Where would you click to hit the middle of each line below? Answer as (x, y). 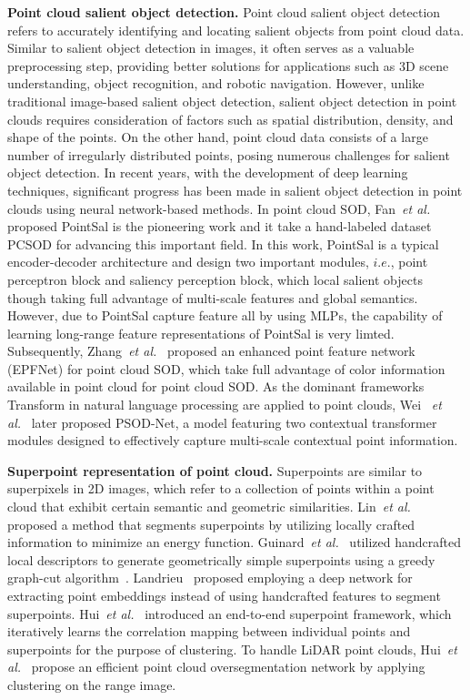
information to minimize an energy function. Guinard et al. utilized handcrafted (234, 542)
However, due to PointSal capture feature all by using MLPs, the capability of (225, 315)
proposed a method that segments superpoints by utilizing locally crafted (211, 524)
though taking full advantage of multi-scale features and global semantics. (213, 297)
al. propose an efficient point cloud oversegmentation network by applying (216, 667)
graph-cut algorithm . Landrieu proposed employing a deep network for (210, 578)
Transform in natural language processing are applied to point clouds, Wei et (225, 405)
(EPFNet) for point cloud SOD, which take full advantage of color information (226, 368)
